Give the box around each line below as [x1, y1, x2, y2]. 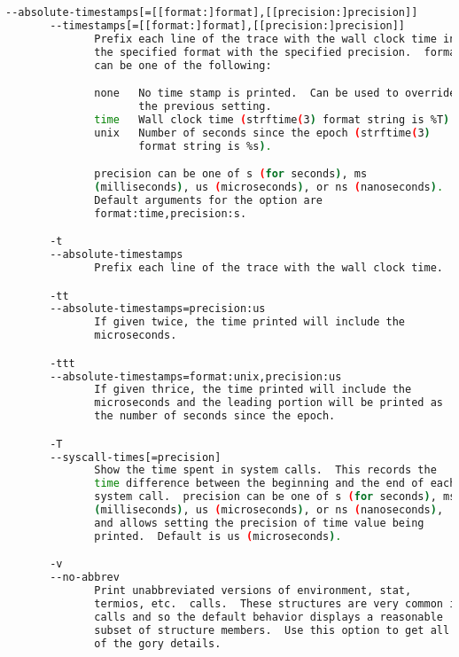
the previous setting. [138, 99, 272, 113]
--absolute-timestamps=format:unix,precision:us [50, 370, 342, 383]
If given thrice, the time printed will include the [94, 383, 412, 396]
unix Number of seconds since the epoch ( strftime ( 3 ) [94, 126, 431, 139]
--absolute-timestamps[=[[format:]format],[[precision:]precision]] [5, 6, 418, 19]
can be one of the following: [94, 59, 272, 72]
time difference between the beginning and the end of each [94, 477, 456, 490]
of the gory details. [94, 637, 222, 650]
